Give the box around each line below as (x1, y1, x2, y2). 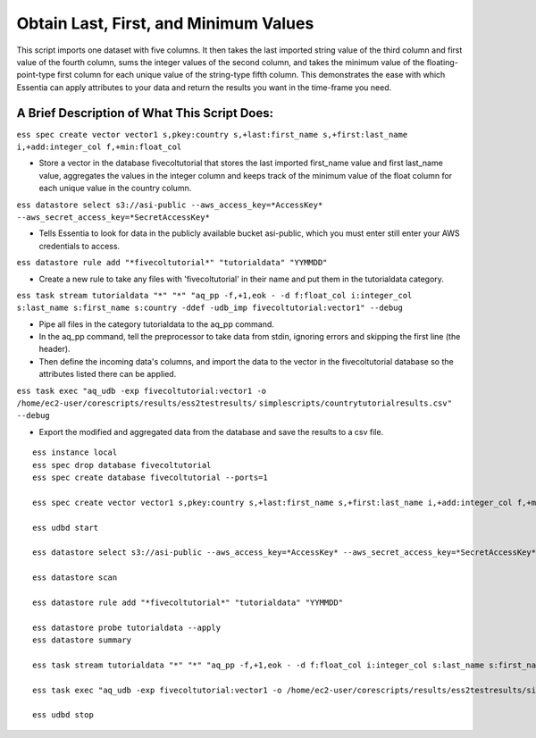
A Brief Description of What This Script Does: (16, 105, 274, 121)
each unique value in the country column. (38, 183, 192, 194)
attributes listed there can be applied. (38, 369, 177, 380)
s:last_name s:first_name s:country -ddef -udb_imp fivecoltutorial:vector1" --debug (16, 303, 404, 313)
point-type (16, 70, 55, 80)
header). (38, 344, 71, 355)
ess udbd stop (32, 710, 94, 720)
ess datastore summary (32, 635, 132, 645)
